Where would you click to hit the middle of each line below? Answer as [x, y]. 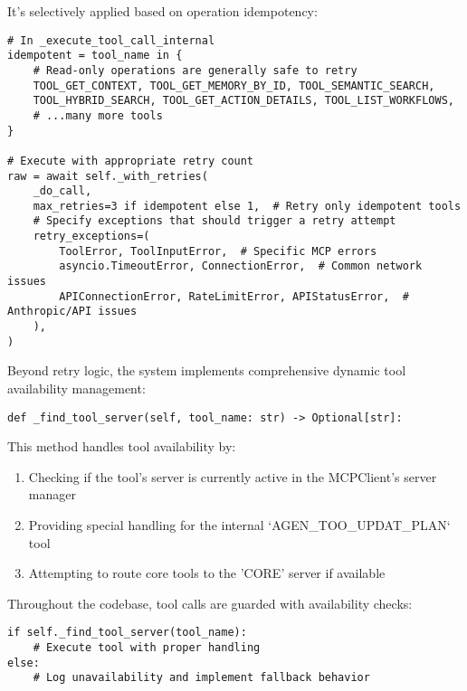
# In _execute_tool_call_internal [111, 40]
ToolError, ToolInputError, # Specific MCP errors [218, 251]
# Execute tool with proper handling [147, 648]
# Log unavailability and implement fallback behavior [201, 678]
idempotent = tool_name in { [95, 56]
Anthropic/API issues [72, 312]
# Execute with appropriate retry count [131, 161]
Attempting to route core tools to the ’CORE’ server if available [207, 573]
